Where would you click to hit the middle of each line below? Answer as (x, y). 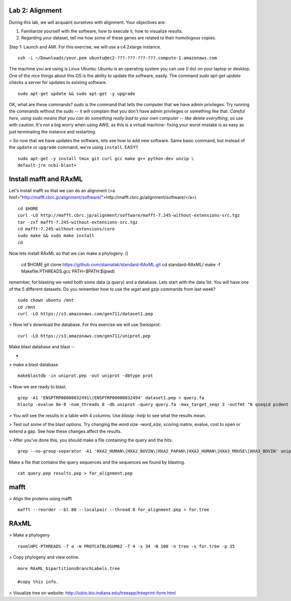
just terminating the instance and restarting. (53, 131)
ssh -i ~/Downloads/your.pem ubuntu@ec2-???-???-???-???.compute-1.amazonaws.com (117, 58)
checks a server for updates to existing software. (58, 82)
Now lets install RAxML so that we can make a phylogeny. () (69, 253)
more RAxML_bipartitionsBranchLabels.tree (69, 568)
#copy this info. (38, 582)
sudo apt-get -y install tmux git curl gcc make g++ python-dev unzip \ (106, 158)
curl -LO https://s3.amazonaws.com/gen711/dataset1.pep (85, 314)
